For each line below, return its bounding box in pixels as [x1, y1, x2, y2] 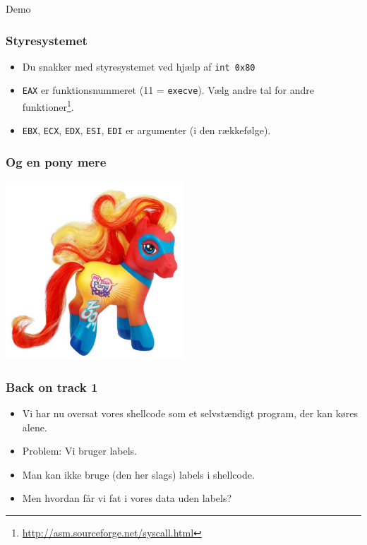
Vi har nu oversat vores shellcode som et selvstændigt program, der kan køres [22, 406, 359, 421]
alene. [22, 419, 47, 434]
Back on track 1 [6, 378, 98, 395]
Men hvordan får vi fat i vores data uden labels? [22, 491, 232, 505]
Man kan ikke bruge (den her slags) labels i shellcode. [22, 467, 255, 481]
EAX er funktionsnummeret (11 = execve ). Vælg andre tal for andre [22, 83, 314, 97]
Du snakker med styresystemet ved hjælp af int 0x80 [22, 59, 255, 73]
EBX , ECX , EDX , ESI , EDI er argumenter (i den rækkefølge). [22, 123, 271, 138]
